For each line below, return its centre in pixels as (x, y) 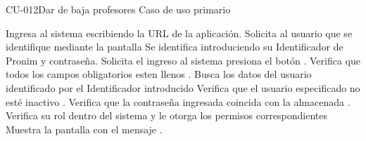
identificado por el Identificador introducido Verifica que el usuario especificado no (183, 87)
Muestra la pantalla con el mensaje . (84, 129)
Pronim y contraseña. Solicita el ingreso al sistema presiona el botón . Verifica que (183, 60)
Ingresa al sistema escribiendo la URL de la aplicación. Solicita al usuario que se (179, 33)
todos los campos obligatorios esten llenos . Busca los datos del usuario (159, 74)
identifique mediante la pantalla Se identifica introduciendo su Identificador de (175, 47)
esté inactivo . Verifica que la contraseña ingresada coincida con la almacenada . (178, 101)
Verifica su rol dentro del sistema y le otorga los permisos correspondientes (167, 115)
